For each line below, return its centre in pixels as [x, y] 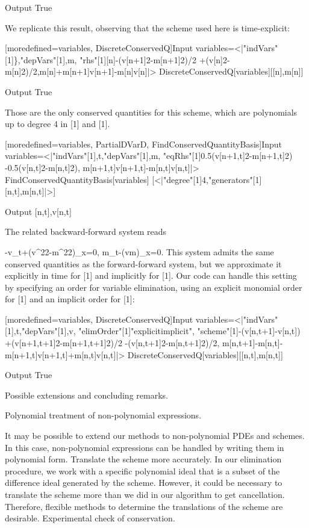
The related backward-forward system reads [86, 231]
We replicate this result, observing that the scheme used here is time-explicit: [148, 27]
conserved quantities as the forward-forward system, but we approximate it [143, 263]
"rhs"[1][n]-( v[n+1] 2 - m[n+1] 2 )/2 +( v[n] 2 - [155, 59]
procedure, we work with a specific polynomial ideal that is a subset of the [142, 471]
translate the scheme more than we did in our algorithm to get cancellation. [145, 494]
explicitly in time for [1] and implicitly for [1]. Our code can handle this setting [151, 275]
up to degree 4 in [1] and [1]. [58, 124]
